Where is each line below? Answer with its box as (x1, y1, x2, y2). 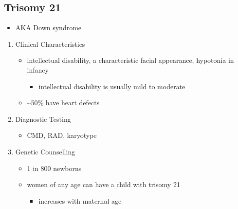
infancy (27, 64, 49, 75)
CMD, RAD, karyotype (27, 130, 97, 140)
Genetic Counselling (15, 146, 75, 156)
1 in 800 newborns (27, 163, 82, 173)
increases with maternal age (38, 195, 122, 206)
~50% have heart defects (27, 97, 100, 108)
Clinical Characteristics (15, 38, 85, 49)
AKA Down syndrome (15, 22, 82, 33)
